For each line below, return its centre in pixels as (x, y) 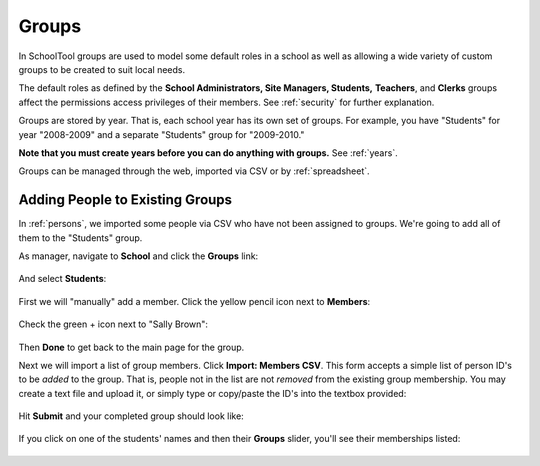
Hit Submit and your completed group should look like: (131, 416)
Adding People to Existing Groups (125, 200)
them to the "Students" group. (80, 237)
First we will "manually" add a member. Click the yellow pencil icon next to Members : (194, 301)
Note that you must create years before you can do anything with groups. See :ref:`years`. (208, 152)
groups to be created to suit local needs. (102, 69)
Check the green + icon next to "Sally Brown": (113, 324)
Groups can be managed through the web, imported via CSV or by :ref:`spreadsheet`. (194, 171)
